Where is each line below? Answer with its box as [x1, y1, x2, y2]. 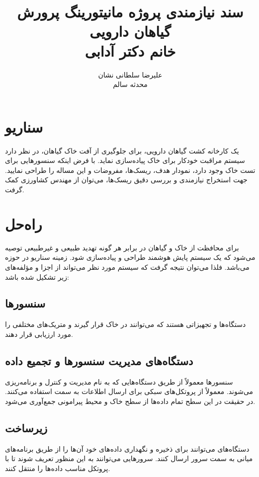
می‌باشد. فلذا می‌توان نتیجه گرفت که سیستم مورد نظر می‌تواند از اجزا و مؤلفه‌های [5, 261, 250, 272]
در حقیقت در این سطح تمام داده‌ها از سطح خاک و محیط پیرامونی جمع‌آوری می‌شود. [5, 396, 256, 406]
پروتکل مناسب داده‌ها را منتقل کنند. [5, 463, 110, 473]
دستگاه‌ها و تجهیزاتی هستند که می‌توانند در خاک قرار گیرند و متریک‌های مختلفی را [5, 319, 246, 329]
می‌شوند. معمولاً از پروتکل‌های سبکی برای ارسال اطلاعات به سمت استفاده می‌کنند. [5, 386, 254, 397]
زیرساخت [5, 420, 48, 435]
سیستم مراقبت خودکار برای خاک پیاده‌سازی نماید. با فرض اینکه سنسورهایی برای [5, 155, 245, 165]
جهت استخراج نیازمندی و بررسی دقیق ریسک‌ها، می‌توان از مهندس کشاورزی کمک [5, 174, 248, 185]
